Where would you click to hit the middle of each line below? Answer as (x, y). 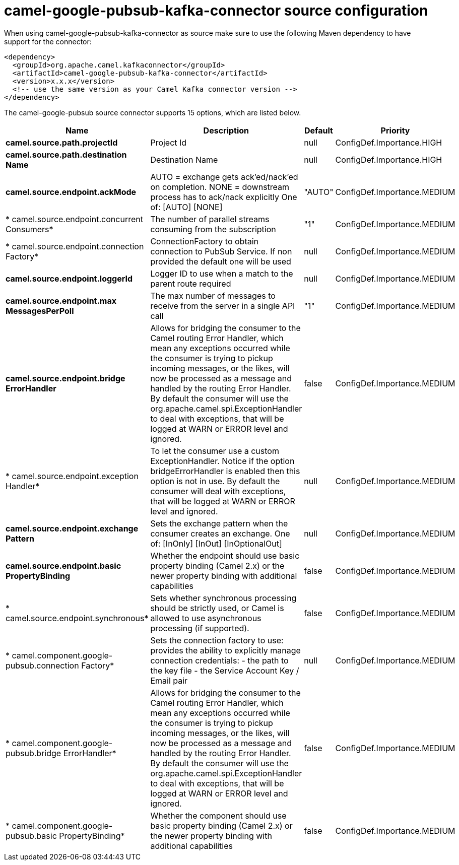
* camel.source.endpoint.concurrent (74, 219)
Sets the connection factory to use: (217, 640)
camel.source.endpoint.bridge (65, 378)
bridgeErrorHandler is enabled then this (225, 471)
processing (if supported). (200, 628)
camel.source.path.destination (66, 154)
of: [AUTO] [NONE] (186, 207)
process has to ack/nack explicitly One (224, 197)
